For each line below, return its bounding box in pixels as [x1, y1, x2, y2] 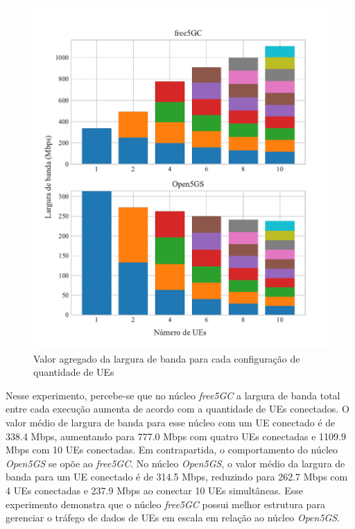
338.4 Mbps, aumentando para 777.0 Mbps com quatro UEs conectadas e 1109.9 [6, 428, 346, 443]
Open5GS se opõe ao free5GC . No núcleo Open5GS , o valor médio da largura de [6, 456, 345, 470]
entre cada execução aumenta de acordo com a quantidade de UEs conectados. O [6, 401, 349, 416]
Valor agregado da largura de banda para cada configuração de [33, 351, 300, 365]
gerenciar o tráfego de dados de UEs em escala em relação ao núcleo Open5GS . [6, 510, 340, 525]
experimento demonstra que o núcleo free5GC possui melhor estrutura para [6, 496, 325, 511]
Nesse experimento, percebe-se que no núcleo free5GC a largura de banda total [6, 388, 340, 402]
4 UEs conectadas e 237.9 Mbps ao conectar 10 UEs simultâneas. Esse [6, 483, 303, 497]
